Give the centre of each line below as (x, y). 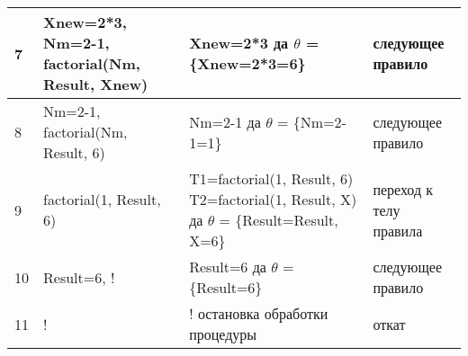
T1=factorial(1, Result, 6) (271, 178)
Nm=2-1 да (225, 121)
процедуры (223, 334)
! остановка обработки (259, 313)
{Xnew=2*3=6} (247, 63)
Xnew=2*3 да (239, 43)
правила (398, 230)
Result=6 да (228, 267)
